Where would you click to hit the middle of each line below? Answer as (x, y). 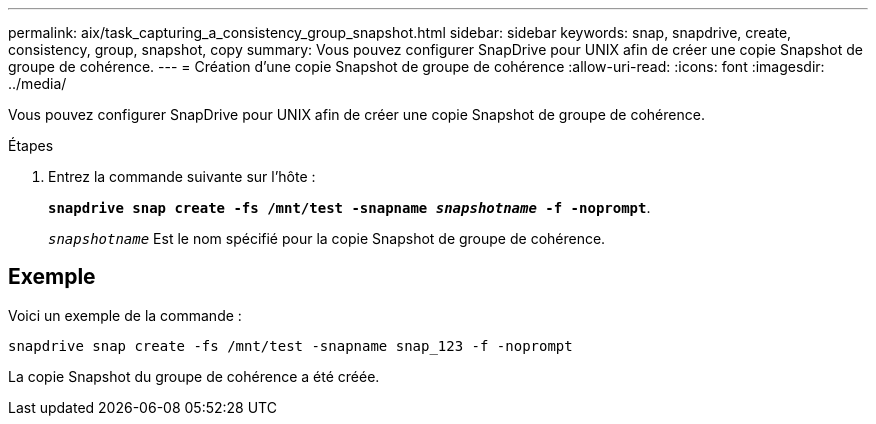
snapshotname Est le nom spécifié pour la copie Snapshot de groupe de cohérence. (327, 238)
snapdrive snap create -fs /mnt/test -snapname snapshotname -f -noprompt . (349, 207)
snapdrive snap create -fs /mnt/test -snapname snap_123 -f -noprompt (290, 345)
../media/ (37, 83)
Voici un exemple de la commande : (125, 315)
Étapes (31, 145)
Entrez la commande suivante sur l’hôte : (182, 176)
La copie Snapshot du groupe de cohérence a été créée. (194, 376)
